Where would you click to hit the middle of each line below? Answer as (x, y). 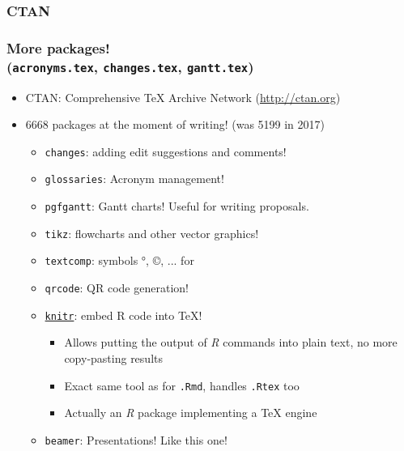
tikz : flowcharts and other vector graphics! (152, 233)
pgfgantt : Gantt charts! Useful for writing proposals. (177, 206)
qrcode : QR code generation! (117, 288)
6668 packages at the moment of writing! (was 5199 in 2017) (175, 124)
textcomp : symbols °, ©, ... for (119, 260)
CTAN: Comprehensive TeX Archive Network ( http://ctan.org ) (183, 97)
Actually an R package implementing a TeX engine (191, 413)
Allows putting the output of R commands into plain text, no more (231, 342)
